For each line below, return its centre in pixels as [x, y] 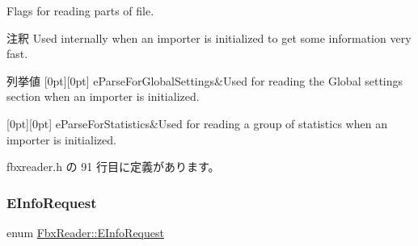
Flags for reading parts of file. [80, 10]
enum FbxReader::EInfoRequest [85, 232]
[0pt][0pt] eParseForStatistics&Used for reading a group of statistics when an [197, 123]
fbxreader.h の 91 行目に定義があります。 [113, 167]
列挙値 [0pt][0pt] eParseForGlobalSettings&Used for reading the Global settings [205, 80]
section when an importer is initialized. [103, 96]
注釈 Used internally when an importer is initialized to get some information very [209, 38]
